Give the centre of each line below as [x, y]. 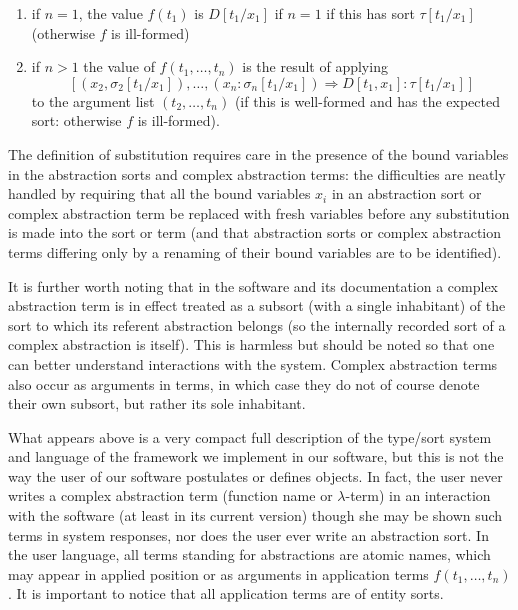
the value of [119, 66]
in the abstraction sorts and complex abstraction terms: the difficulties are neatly [257, 173]
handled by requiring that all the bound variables [159, 193]
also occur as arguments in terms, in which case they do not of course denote [244, 383]
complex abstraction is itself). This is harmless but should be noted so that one [251, 344]
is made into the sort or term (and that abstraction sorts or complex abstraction [255, 232]
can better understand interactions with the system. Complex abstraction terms [253, 363]
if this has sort [370, 13]
